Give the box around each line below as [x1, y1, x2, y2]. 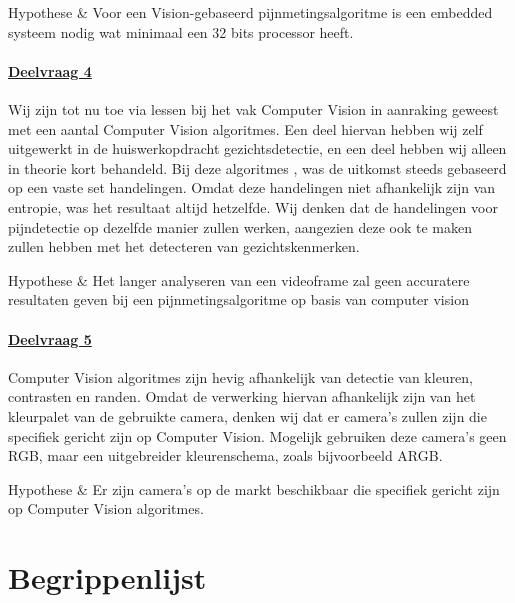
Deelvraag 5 [8, 328, 92, 349]
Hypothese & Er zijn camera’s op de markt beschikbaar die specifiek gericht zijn [8, 478, 500, 499]
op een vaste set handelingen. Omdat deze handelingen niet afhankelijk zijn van [8, 177, 496, 198]
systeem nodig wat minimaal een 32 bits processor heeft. [8, 21, 354, 42]
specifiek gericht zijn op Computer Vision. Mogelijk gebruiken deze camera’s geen [8, 425, 507, 446]
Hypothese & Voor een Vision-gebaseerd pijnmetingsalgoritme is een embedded [8, 2, 493, 22]
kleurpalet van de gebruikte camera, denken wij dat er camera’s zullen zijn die [8, 405, 487, 426]
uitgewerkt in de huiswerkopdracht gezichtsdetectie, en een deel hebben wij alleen [8, 138, 507, 159]
